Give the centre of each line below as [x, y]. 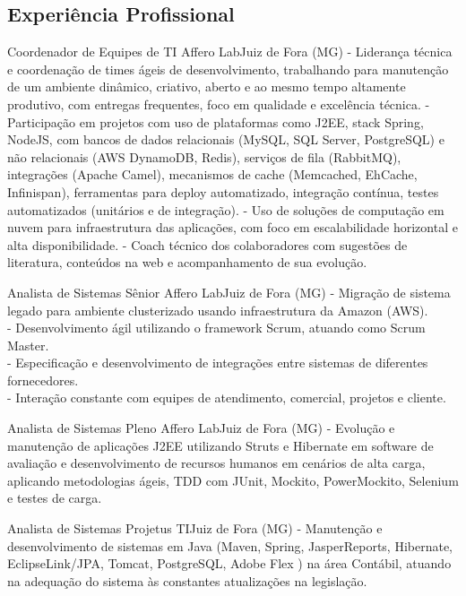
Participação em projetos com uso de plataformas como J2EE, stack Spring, [216, 121]
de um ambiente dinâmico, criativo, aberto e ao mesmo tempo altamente [207, 86]
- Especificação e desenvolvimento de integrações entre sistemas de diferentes [218, 363]
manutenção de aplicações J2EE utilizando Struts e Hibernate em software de [220, 445]
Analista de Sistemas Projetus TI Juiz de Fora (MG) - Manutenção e [195, 528]
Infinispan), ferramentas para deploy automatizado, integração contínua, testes [223, 191]
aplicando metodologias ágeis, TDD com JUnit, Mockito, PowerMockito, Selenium [233, 480]
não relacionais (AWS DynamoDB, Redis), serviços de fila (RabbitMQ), [204, 156]
